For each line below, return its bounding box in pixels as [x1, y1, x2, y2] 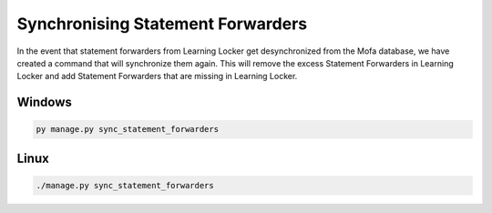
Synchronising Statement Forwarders [16, 14, 308, 34]
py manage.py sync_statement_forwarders [36, 124, 219, 135]
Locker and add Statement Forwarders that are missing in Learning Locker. [16, 71, 298, 82]
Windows [16, 95, 72, 110]
